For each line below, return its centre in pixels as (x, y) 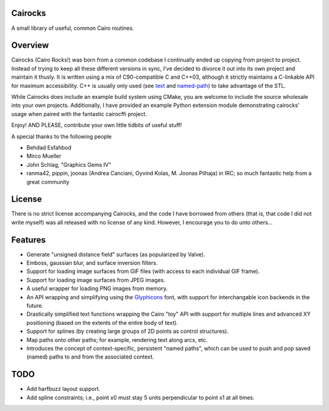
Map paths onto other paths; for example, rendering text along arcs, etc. (117, 340)
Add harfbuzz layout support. (63, 389)
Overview (30, 45)
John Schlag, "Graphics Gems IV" (69, 164)
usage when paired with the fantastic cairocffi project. (79, 114)
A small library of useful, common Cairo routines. (73, 28)
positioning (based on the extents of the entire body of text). (102, 322)
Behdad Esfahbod (49, 147)
